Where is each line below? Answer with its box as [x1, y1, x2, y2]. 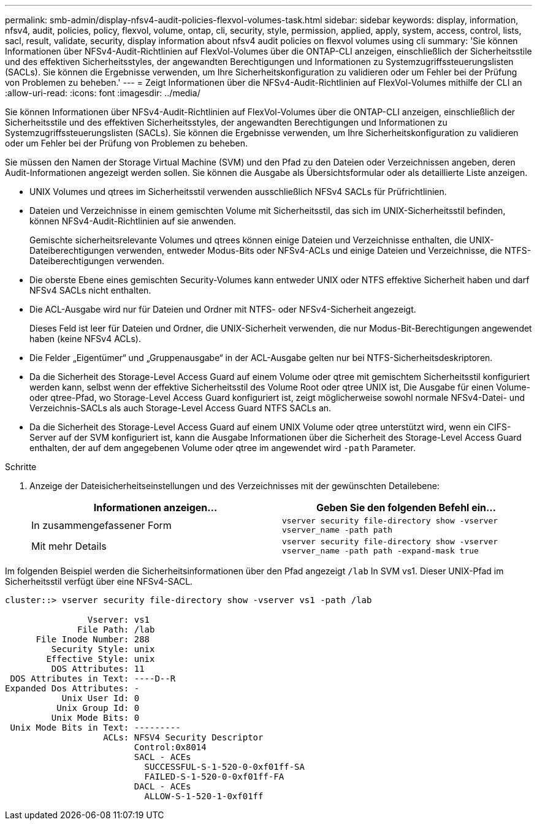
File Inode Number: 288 [36, 634, 150, 644]
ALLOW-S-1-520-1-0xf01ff [144, 791, 264, 801]
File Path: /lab [77, 625, 155, 634]
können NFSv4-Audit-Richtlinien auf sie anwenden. [29, 216, 237, 226]
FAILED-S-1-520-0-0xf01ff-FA [144, 772, 284, 781]
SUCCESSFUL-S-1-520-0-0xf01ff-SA [144, 762, 305, 772]
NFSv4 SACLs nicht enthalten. [29, 285, 151, 295]
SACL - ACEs [134, 752, 191, 762]
